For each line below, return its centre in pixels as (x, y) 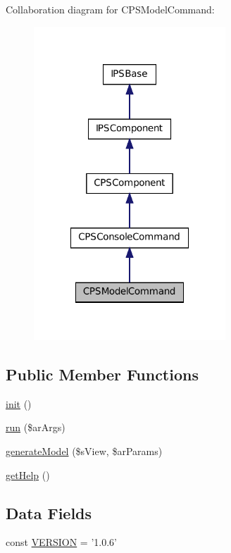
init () (19, 403)
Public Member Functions (102, 374)
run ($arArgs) (36, 427)
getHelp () (28, 474)
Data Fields (49, 512)
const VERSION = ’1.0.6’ (61, 542)
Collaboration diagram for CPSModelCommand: (110, 9)
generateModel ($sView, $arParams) (84, 451)
